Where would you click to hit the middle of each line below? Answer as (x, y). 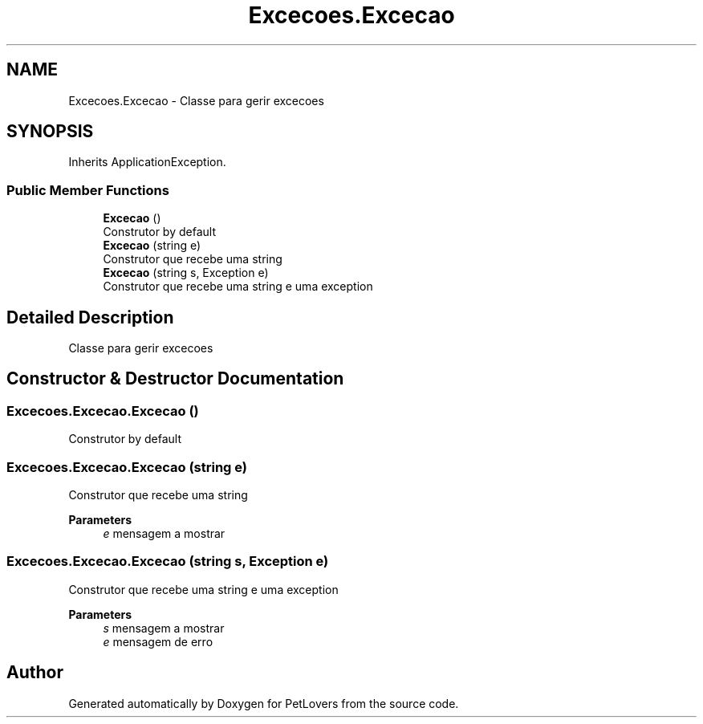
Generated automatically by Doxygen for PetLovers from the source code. (264, 703)
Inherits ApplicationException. (147, 162)
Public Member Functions (88, 190)
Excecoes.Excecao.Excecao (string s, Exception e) (168, 561)
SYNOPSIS (50, 132)
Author (35, 673)
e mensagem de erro (158, 641)
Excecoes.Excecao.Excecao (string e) (127, 467)
